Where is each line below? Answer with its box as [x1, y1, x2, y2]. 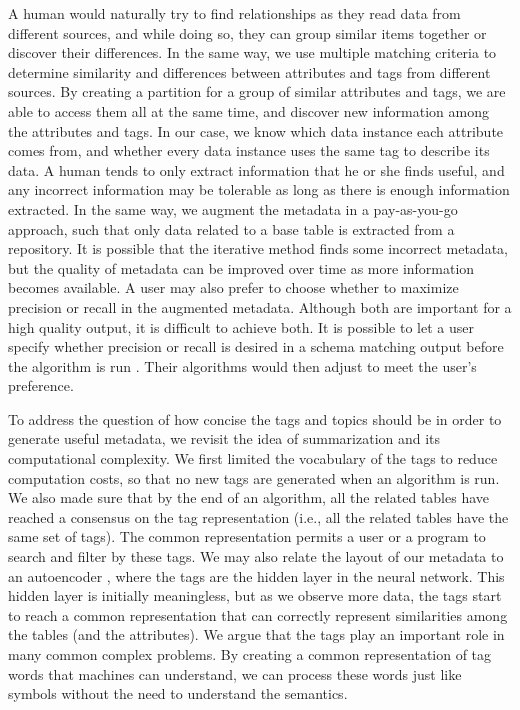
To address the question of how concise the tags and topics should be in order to [8, 408, 502, 429]
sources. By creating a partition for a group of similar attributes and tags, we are [8, 81, 506, 102]
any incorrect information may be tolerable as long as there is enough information [8, 179, 510, 200]
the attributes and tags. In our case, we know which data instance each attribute [8, 120, 504, 141]
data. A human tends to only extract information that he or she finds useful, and [8, 159, 505, 180]
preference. [8, 375, 74, 396]
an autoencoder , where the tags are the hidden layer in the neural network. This [8, 565, 505, 586]
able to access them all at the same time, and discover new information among [8, 100, 489, 121]
